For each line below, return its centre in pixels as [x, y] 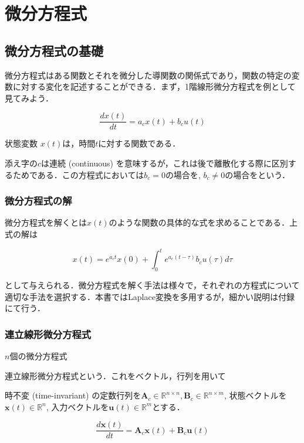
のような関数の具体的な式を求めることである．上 [203, 222]
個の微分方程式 [38, 355]
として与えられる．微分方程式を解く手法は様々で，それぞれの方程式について [152, 284]
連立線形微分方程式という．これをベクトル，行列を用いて [115, 375]
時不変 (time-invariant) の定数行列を [73, 395]
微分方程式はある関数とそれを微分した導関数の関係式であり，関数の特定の [148, 75]
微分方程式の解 [38, 201]
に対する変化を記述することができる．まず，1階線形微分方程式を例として [154, 86]
